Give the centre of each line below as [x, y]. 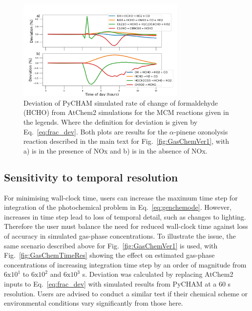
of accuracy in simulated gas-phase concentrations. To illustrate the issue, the [120, 235]
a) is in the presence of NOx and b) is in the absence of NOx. [115, 150]
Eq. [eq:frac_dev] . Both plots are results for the [95, 131]
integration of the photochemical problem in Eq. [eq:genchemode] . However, [118, 207]
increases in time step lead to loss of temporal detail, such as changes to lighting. [125, 216]
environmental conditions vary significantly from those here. [94, 303]
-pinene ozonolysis [201, 131]
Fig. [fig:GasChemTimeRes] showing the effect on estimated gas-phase [109, 255]
